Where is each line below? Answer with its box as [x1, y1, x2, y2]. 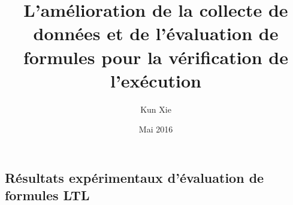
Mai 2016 [138, 123, 173, 135]
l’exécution [110, 68, 201, 92]
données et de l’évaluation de [33, 21, 279, 46]
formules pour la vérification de [23, 44, 288, 69]
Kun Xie [140, 103, 171, 115]
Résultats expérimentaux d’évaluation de [5, 168, 264, 186]
